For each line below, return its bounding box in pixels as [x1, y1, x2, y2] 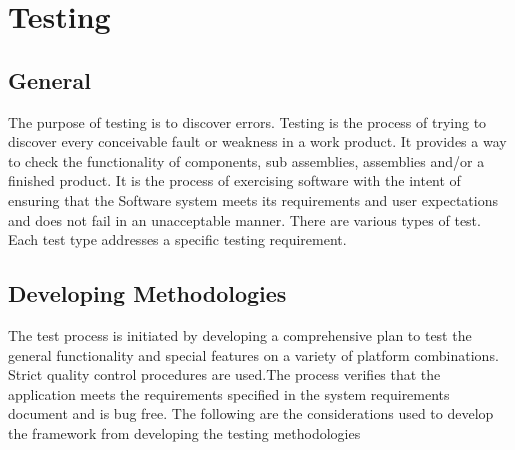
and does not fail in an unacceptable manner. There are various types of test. [8, 209, 481, 230]
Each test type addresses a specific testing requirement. [8, 229, 347, 250]
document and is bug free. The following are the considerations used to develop [8, 403, 494, 424]
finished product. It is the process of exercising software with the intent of [8, 170, 461, 191]
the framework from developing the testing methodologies [8, 422, 361, 443]
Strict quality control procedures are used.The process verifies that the [8, 364, 441, 385]
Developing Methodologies [8, 278, 287, 309]
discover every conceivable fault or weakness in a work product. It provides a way [8, 131, 507, 152]
